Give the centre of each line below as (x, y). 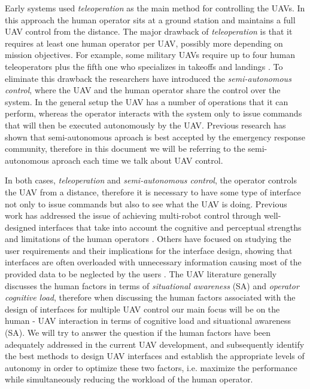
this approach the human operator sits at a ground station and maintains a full (150, 19)
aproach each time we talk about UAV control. (137, 160)
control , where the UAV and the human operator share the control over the (143, 90)
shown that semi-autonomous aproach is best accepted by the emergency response (155, 137)
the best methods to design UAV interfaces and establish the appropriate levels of (155, 356)
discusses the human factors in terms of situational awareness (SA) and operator (152, 285)
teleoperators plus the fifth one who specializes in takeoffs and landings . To (144, 66)
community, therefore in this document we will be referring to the (125, 148)
